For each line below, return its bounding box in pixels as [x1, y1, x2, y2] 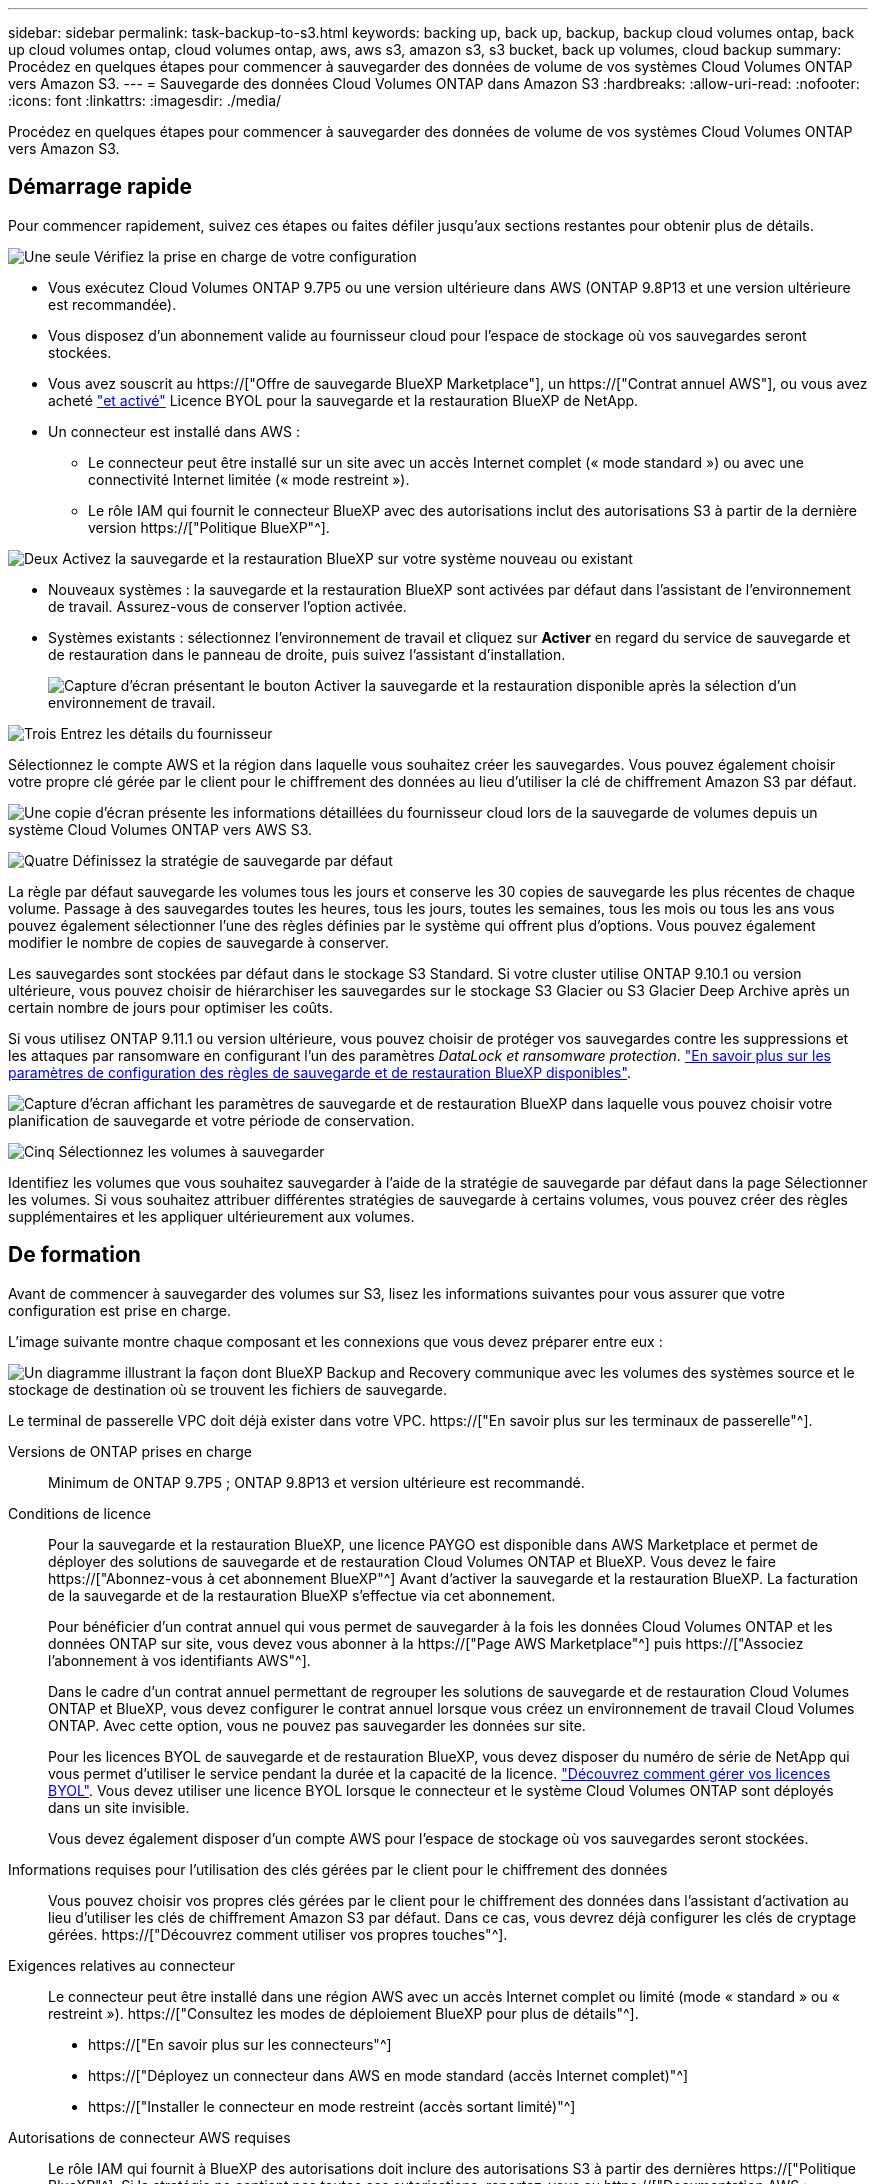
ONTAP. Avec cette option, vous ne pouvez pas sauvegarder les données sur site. [48, 1716, 586, 1734]
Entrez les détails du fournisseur [60, 724, 273, 742]
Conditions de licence [8, 1504, 151, 1522]
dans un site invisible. [48, 1798, 190, 1816]
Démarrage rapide [8, 174, 193, 200]
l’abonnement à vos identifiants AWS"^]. [48, 1651, 311, 1669]
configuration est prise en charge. [8, 1301, 232, 1319]
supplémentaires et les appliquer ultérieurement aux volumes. [8, 1207, 415, 1225]
